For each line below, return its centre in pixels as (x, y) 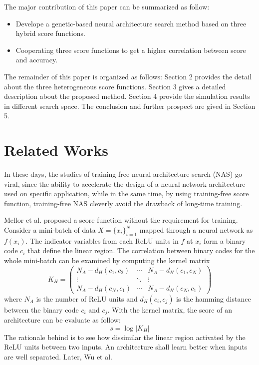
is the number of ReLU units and (87, 298)
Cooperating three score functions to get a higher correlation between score (131, 50)
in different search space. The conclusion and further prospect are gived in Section (130, 106)
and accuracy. (37, 60)
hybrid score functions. (50, 33)
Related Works (56, 150)
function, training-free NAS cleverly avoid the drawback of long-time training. (123, 203)
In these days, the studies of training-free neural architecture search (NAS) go (123, 174)
